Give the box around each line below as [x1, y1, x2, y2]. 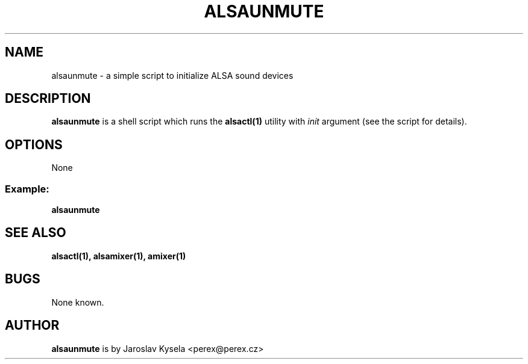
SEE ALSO [5, 225, 66, 241]
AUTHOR [5, 318, 60, 333]
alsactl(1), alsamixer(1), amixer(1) [51, 250, 186, 261]
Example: [5, 182, 49, 195]
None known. [51, 297, 104, 307]
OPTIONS [5, 137, 63, 152]
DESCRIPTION [5, 91, 91, 106]
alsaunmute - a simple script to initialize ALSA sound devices [51, 70, 294, 81]
